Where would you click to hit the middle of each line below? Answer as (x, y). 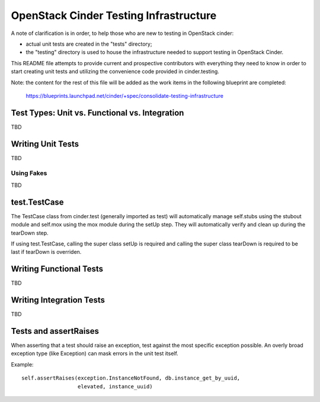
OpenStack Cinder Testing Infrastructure (114, 15)
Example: (22, 364)
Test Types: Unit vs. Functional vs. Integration (97, 113)
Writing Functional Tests (57, 269)
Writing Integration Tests (58, 300)
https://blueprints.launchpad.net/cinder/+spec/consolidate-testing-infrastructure (124, 95)
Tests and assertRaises (55, 331)
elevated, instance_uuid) (115, 386)
